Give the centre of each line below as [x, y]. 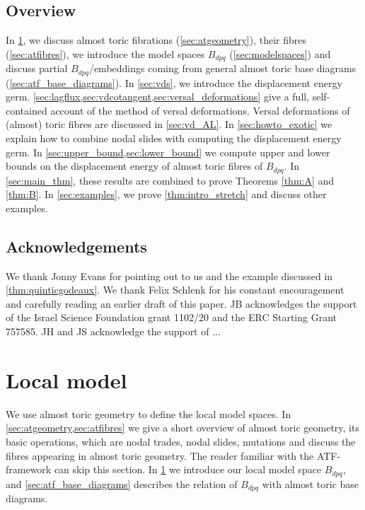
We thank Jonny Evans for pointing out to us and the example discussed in [169, 276]
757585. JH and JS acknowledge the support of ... [113, 331]
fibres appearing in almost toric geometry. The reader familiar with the [160, 455]
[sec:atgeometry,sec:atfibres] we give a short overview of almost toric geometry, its [182, 428]
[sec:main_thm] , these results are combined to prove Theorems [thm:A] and [170, 180]
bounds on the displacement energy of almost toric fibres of [134, 166]
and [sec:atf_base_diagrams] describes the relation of [122, 483]
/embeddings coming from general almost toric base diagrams [222, 68]
